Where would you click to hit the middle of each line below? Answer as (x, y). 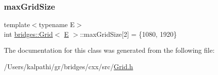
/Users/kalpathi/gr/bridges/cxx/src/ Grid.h (69, 66)
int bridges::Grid (29, 34)
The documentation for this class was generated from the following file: (109, 50)
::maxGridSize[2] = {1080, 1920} (128, 34)
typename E (57, 24)
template (17, 24)
